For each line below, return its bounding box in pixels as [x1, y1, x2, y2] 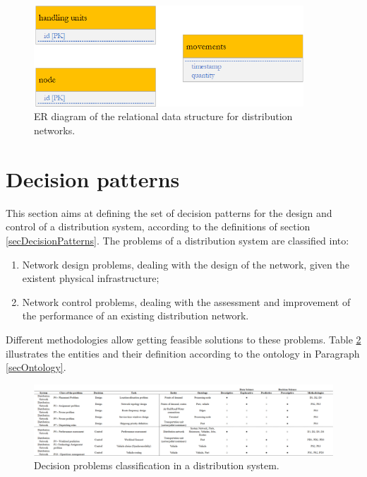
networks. [34, 123, 76, 138]
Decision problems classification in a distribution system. [34, 458, 279, 473]
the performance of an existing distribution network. [22, 308, 249, 323]
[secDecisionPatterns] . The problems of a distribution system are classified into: [6, 232, 349, 247]
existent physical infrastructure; [22, 271, 160, 285]
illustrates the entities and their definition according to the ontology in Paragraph [6, 346, 360, 360]
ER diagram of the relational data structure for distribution [34, 109, 293, 124]
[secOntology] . [6, 360, 66, 375]
